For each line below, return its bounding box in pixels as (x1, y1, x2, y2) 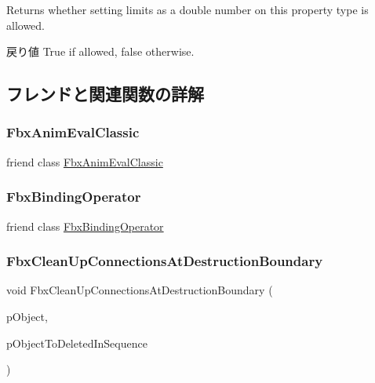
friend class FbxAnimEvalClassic (6, 153, 163, 170)
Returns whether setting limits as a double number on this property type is (6, 2, 369, 17)
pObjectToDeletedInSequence (6, 334, 147, 351)
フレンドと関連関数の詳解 (6, 82, 204, 106)
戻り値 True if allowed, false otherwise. (6, 43, 195, 60)
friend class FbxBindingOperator (6, 217, 164, 234)
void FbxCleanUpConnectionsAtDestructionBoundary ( (6, 282, 273, 298)
